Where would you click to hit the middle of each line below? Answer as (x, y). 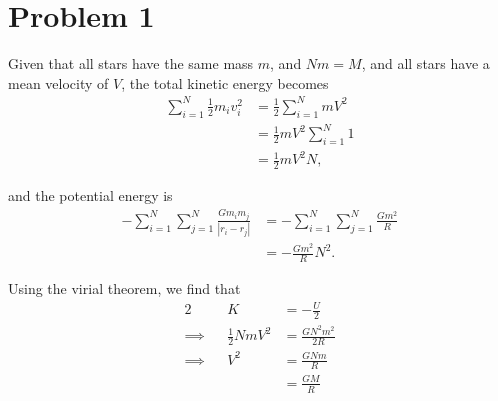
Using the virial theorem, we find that (124, 288)
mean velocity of (58, 82)
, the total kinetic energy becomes (225, 82)
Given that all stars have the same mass (131, 63)
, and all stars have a (425, 63)
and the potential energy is (90, 195)
